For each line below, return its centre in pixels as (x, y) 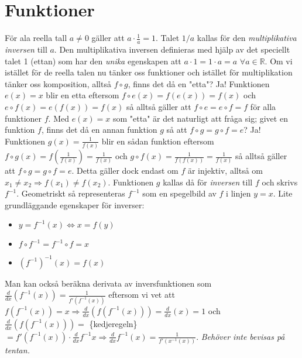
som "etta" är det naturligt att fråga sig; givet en (200, 118)
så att (177, 130)
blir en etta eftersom (83, 95)
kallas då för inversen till (208, 182)
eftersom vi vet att (142, 295)
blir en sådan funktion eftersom (158, 141)
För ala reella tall (36, 38)
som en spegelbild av (179, 193)
